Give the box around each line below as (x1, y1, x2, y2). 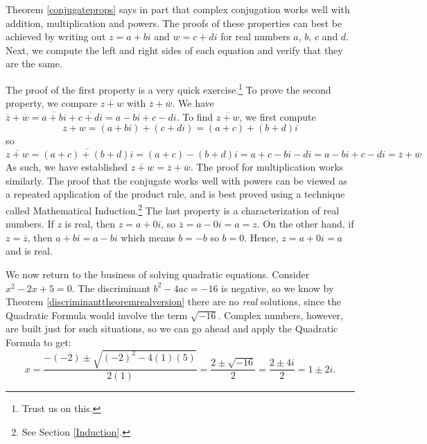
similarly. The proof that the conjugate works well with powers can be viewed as (6, 173, 347, 187)
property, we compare (6, 96, 97, 110)
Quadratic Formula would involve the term (6, 307, 188, 322)
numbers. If (6, 216, 54, 231)
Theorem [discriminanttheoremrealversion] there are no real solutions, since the (6, 294, 341, 309)
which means (121, 230, 175, 244)
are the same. (6, 56, 62, 71)
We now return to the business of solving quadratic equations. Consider (6, 267, 310, 282)
